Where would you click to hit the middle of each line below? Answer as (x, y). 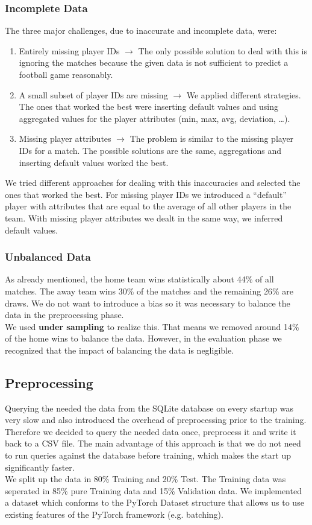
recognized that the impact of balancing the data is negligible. (120, 350)
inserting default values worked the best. (94, 162)
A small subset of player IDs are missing (93, 94)
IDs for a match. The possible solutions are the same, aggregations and (150, 150)
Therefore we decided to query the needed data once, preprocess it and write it (151, 431)
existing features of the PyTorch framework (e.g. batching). (114, 514)
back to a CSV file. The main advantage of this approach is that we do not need (153, 443)
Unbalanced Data (48, 257)
